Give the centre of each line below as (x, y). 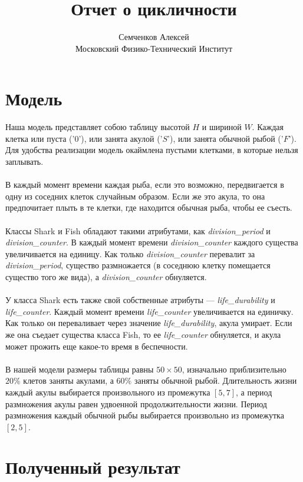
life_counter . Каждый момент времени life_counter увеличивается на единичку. (149, 311)
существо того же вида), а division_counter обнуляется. (106, 276)
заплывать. (24, 162)
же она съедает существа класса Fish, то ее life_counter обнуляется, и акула (143, 334)
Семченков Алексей (154, 37)
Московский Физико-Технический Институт (154, 48)
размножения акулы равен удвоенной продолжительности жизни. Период (136, 403)
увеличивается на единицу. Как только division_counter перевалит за (130, 253)
